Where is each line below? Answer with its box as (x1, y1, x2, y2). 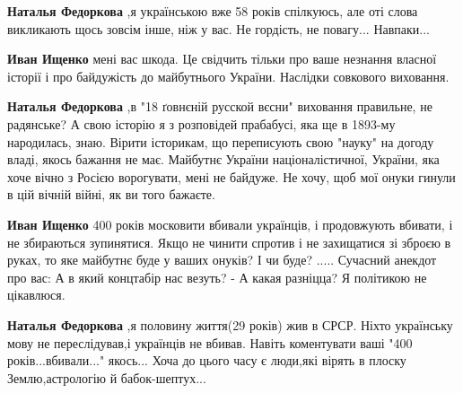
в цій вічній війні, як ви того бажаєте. (7, 185, 215, 204)
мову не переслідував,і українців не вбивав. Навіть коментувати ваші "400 (7, 333, 413, 352)
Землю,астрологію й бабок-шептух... (7, 368, 206, 387)
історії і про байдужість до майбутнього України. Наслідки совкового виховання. (7, 66, 450, 85)
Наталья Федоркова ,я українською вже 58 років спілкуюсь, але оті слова (7, 2, 418, 20)
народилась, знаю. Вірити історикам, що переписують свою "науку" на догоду (7, 132, 434, 151)
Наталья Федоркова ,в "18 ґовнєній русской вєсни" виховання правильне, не (7, 97, 432, 116)
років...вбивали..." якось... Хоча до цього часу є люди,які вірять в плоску (7, 351, 406, 370)
